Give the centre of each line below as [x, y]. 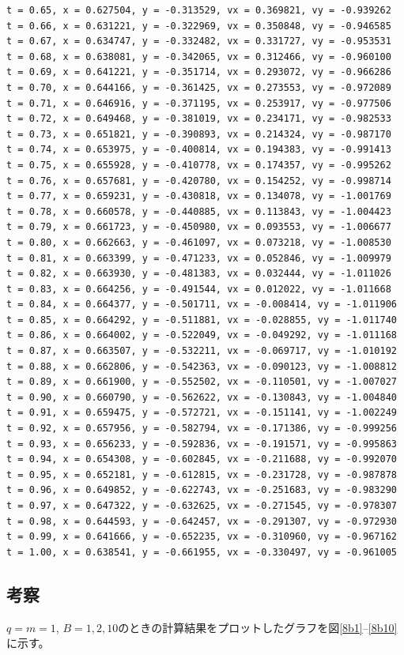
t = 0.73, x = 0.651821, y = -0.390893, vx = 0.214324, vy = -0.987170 [199, 134]
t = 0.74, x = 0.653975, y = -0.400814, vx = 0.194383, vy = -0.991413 [199, 150]
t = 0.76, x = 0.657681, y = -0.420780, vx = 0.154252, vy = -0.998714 [199, 181]
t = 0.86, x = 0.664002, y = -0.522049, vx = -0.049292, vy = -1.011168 [202, 335]
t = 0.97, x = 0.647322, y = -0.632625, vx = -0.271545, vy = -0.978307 [202, 506]
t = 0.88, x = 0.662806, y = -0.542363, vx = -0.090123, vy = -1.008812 [202, 366]
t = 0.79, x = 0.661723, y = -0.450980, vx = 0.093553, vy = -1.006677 [199, 227]
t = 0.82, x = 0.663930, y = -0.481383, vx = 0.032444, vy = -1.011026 [199, 274]
